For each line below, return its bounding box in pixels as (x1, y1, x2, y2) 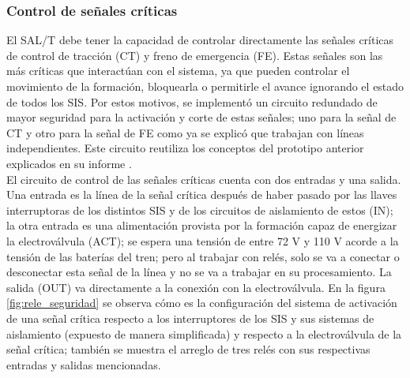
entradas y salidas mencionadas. (6, 356, 161, 372)
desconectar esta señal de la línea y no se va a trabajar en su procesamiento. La (6, 264, 392, 280)
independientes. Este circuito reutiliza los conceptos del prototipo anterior (6, 140, 364, 156)
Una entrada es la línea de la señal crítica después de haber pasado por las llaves (6, 186, 397, 203)
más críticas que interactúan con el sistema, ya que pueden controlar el (6, 62, 350, 79)
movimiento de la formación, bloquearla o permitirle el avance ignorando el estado (6, 78, 404, 94)
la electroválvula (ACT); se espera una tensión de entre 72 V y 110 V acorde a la (6, 232, 399, 249)
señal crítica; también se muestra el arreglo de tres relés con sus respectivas (6, 341, 371, 357)
